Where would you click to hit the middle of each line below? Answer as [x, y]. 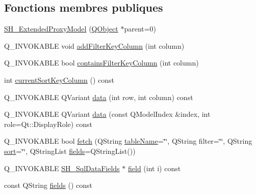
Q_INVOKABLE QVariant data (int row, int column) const [99, 97]
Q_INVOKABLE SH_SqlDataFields [62, 168]
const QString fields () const [48, 185]
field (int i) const [154, 168]
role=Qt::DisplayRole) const [48, 124]
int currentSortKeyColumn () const [59, 79]
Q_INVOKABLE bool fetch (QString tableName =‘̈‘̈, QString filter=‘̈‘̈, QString [128, 141]
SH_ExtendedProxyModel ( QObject [61, 29]
